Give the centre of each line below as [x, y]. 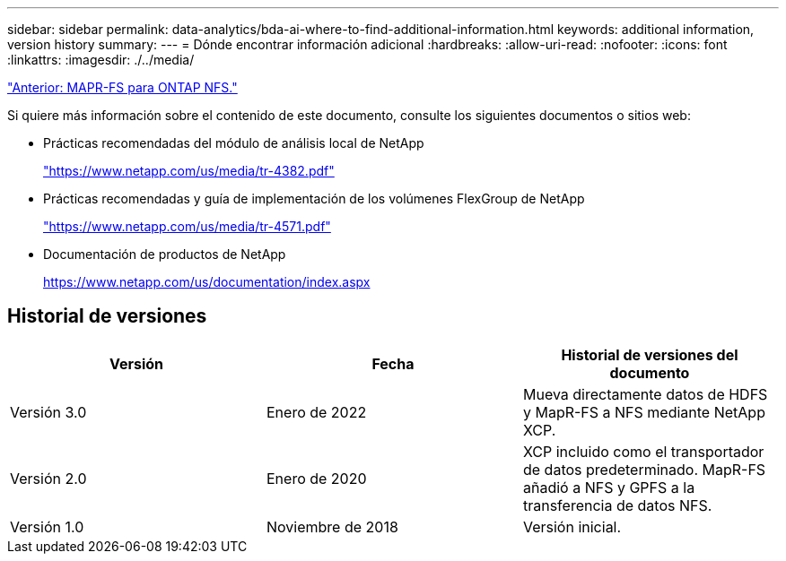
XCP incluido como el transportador [643, 451]
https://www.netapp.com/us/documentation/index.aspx [207, 282]
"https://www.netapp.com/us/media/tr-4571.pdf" [187, 226]
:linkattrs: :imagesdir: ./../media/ [101, 60]
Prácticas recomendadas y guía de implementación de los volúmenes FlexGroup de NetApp [314, 199]
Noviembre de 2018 [332, 526]
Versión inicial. [572, 526]
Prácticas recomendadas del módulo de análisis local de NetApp [234, 143]
